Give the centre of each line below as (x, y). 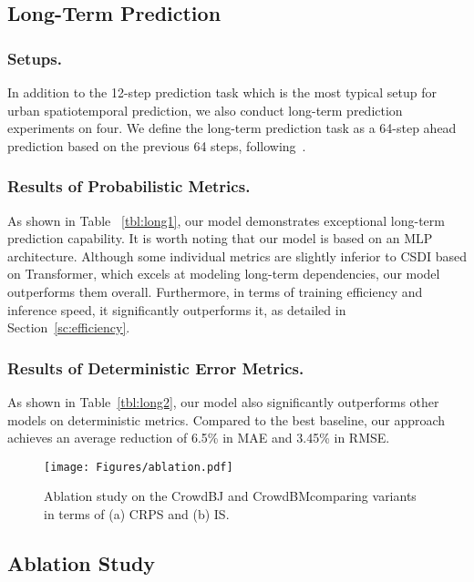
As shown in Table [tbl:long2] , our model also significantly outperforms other (223, 401)
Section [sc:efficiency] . (69, 327)
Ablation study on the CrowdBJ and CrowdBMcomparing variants (230, 496)
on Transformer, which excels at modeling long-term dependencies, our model (224, 274)
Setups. (35, 58)
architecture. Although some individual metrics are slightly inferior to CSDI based (237, 255)
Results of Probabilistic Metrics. (129, 186)
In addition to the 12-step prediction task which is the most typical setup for (222, 92)
